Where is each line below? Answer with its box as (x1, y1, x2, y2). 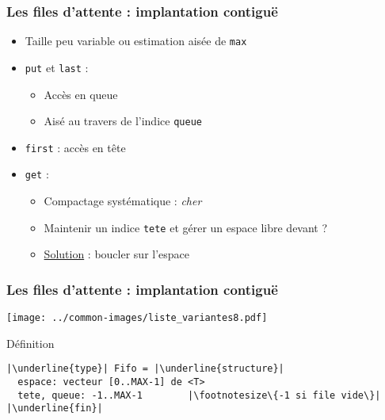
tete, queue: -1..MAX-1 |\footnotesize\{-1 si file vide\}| (17, 389, 381, 401)
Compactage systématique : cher (44, 193, 202, 209)
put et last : (25, 59, 89, 75)
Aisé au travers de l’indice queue (44, 113, 202, 129)
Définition (6, 334, 55, 351)
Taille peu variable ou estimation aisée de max (25, 32, 247, 49)
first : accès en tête (25, 139, 126, 155)
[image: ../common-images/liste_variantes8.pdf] (6, 312, 268, 324)
